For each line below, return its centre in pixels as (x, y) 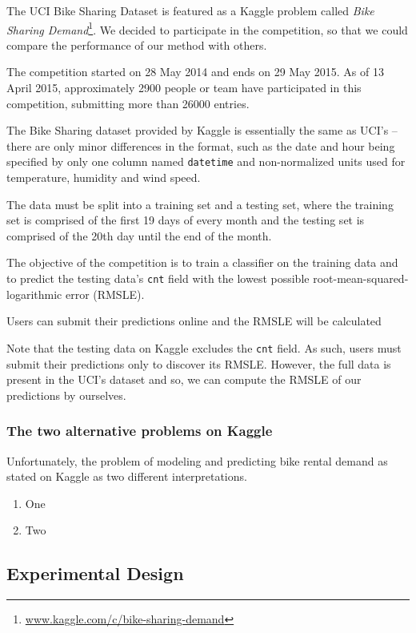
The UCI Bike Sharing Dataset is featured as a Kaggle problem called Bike (190, 10)
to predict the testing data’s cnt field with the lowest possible (158, 278)
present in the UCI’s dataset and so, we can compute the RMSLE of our (184, 379)
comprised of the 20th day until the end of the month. (139, 235)
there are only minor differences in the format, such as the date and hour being (201, 145)
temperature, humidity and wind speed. (104, 177)
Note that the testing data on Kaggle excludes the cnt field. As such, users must (204, 347)
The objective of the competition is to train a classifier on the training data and (202, 262)
